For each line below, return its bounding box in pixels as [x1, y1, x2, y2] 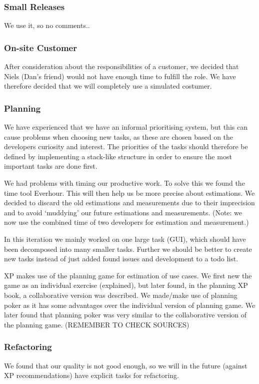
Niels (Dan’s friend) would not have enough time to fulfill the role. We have [4, 71, 236, 81]
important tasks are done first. [4, 161, 97, 171]
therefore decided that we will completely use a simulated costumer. [4, 81, 212, 91]
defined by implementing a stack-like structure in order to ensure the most [4, 151, 232, 161]
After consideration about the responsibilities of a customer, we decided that [4, 61, 239, 72]
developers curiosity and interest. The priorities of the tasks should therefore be [4, 141, 248, 152]
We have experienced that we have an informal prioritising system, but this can [4, 122, 247, 132]
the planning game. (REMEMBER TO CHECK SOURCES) [4, 319, 189, 329]
